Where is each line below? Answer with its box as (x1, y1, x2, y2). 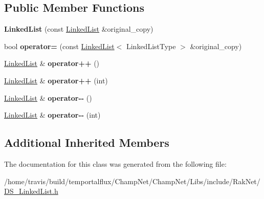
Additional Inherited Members (4, 135, 169, 150)
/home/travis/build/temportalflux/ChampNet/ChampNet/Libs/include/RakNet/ (4, 175, 260, 186)
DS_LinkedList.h (4, 186, 58, 196)
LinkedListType (126, 40, 176, 51)
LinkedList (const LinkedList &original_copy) (4, 24, 153, 34)
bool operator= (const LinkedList (4, 40, 115, 51)
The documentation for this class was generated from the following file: (4, 158, 227, 169)
